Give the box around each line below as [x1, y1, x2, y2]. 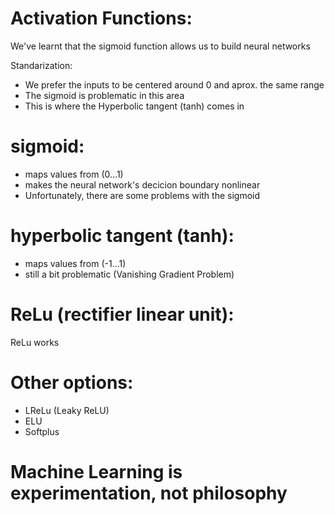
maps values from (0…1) [24, 168, 124, 180]
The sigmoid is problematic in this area [24, 89, 185, 101]
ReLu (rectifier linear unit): [10, 303, 235, 326]
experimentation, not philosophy [10, 482, 288, 504]
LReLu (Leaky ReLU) [24, 404, 110, 416]
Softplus [24, 425, 60, 437]
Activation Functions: [10, 7, 193, 30]
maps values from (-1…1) [24, 257, 127, 269]
